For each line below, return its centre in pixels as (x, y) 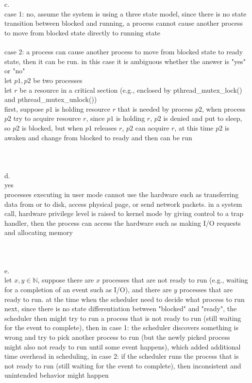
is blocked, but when (52, 127)
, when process (224, 108)
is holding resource (83, 108)
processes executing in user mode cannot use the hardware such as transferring (122, 194)
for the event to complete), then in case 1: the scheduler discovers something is (121, 327)
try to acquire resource (47, 118)
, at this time (194, 127)
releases (106, 127)
